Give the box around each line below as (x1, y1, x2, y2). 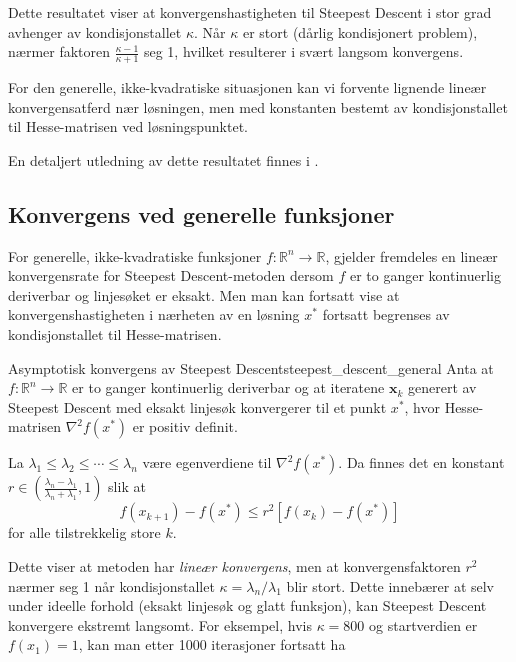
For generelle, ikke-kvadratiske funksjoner (8, 245, 262, 266)
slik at (108, 476, 146, 497)
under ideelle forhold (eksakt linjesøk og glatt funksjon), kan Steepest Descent (8, 595, 487, 616)
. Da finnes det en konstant (338, 452, 505, 473)
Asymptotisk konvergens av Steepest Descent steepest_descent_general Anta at (8, 357, 494, 378)
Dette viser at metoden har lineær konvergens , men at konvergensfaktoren (8, 555, 461, 576)
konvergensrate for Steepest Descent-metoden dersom (8, 265, 334, 286)
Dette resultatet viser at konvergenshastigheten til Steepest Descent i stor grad (8, 2, 492, 22)
